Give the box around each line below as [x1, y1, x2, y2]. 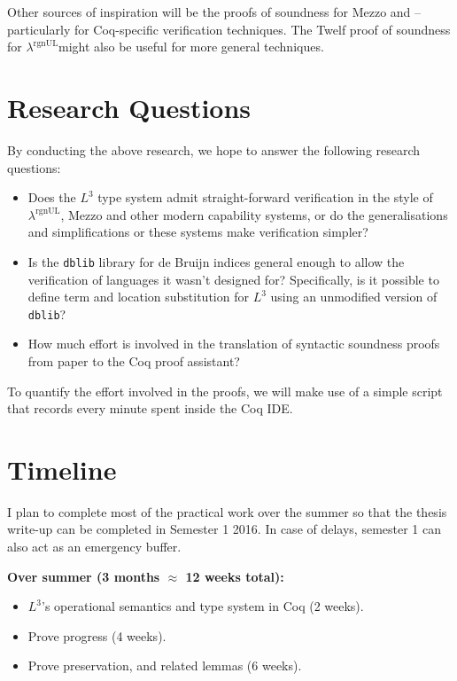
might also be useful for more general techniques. [58, 37, 324, 56]
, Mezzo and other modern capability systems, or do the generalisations [60, 205, 448, 223]
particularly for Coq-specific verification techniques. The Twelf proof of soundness [7, 20, 451, 38]
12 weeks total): [185, 567, 284, 585]
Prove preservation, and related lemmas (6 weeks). [27, 656, 302, 675]
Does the [27, 188, 76, 207]
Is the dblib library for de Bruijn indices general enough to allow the [27, 252, 405, 270]
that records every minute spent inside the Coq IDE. [7, 399, 293, 418]
